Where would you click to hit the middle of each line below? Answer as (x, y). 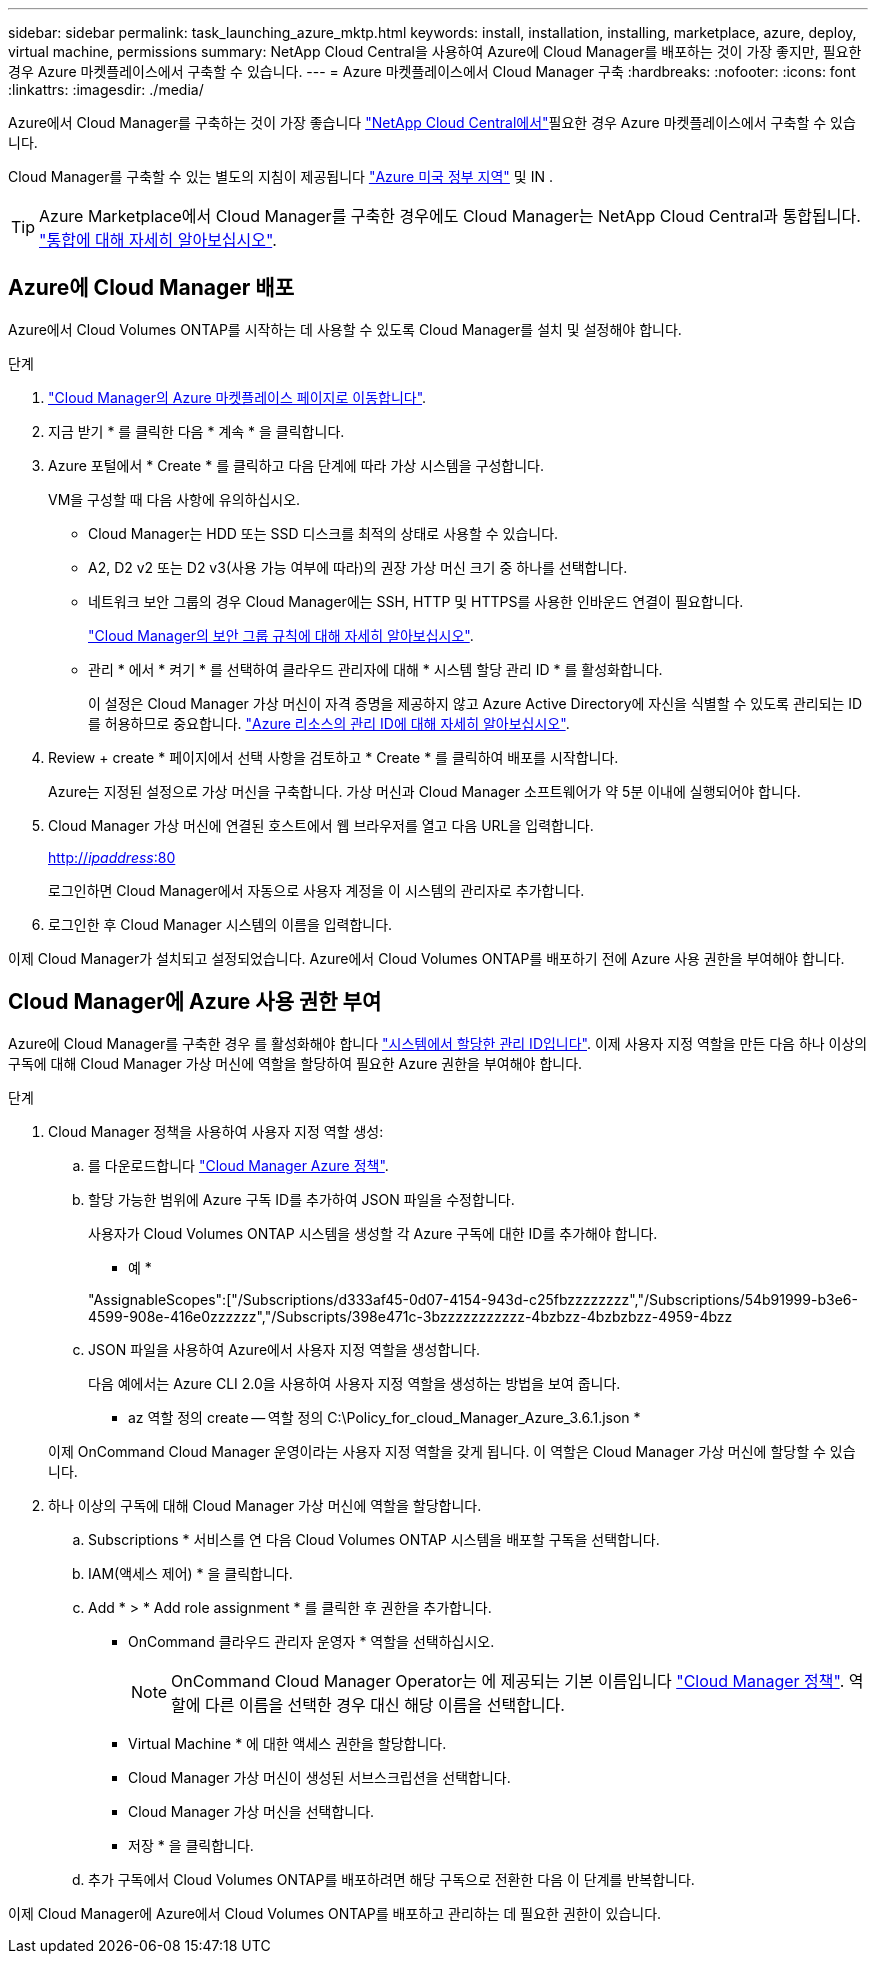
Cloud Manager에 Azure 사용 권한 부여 (195, 1002)
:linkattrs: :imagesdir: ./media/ (106, 89)
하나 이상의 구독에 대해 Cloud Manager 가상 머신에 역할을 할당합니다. (265, 1505)
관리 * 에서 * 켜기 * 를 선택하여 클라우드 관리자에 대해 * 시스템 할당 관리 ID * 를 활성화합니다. (375, 669)
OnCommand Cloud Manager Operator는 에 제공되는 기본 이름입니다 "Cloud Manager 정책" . (508, 1680)
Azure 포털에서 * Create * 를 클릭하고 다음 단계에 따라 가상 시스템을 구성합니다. (296, 465)
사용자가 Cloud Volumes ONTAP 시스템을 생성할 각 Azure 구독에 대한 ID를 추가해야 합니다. (373, 1233)
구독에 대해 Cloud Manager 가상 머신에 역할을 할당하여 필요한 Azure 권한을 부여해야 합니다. (295, 1063)
